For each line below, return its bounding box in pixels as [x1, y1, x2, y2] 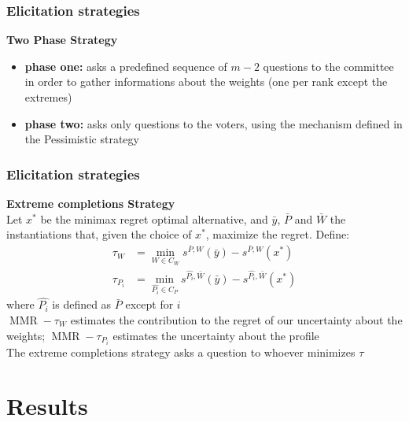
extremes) [24, 89, 72, 105]
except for [125, 296, 174, 313]
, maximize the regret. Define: [205, 226, 350, 242]
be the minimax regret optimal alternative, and [40, 210, 268, 227]
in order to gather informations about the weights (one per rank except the [24, 73, 388, 90]
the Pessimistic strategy [24, 131, 139, 147]
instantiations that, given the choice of [6, 226, 192, 242]
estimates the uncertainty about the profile [112, 327, 319, 343]
